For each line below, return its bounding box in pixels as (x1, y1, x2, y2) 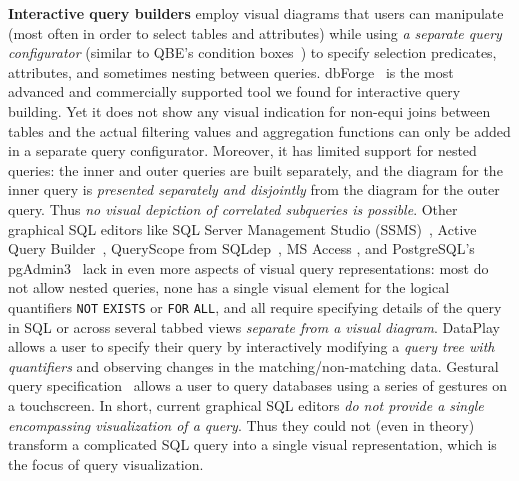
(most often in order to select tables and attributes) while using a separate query (8, 22, 502, 43)
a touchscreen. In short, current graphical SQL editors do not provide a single (8, 394, 484, 415)
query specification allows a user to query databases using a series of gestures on (8, 375, 508, 396)
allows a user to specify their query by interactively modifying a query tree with (8, 336, 495, 357)
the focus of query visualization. (8, 453, 204, 474)
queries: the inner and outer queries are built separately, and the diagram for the (8, 159, 503, 180)
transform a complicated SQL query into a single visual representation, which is (8, 434, 497, 455)
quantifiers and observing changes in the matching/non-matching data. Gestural (8, 355, 499, 376)
